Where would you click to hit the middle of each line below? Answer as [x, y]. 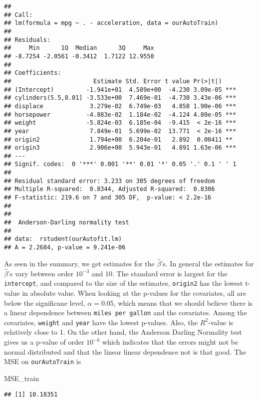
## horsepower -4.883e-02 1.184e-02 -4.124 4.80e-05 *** [120, 114]
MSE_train [22, 378]
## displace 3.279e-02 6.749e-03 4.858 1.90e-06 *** [120, 106]
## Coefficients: [33, 73]
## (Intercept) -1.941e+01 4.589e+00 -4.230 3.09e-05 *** [120, 90]
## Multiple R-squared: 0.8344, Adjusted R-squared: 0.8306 [110, 189]
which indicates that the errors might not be [170, 342]
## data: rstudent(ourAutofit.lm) [63, 239]
